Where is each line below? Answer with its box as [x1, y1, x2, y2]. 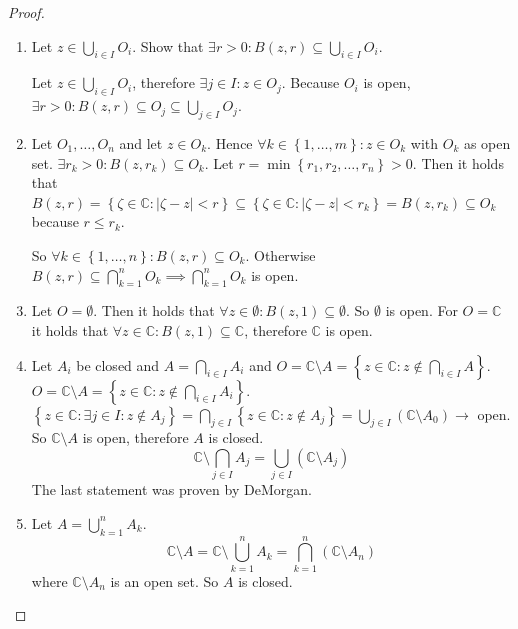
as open [463, 132, 511, 153]
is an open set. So [110, 570, 219, 591]
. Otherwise [245, 244, 316, 265]
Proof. [8, 2, 45, 22]
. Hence [207, 132, 253, 153]
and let [119, 132, 163, 153]
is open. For [385, 300, 458, 321]
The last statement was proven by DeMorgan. [31, 479, 312, 500]
